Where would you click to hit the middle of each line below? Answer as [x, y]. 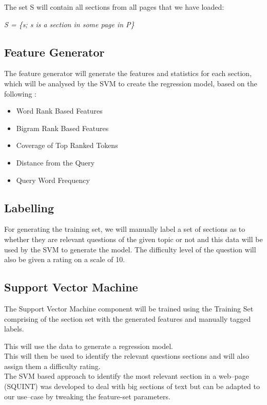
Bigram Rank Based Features [62, 128]
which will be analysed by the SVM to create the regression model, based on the [131, 83]
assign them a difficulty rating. [52, 366]
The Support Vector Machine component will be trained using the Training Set [129, 308]
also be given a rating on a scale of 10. [65, 259]
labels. [14, 329]
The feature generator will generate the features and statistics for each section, [128, 73]
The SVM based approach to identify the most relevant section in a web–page [127, 376]
